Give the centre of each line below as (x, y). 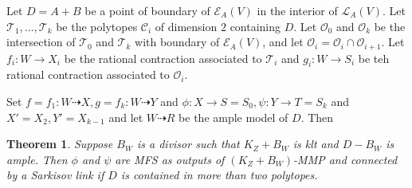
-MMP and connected (345, 159)
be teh (374, 58)
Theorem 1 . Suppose (60, 144)
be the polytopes (97, 26)
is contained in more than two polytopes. (219, 175)
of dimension (186, 26)
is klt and (316, 144)
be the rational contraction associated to (163, 58)
